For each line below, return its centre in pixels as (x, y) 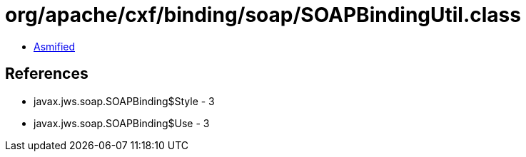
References (47, 74)
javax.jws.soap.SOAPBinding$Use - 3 (122, 123)
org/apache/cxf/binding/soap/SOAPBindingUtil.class (263, 15)
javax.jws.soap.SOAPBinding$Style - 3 (124, 101)
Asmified (55, 46)
